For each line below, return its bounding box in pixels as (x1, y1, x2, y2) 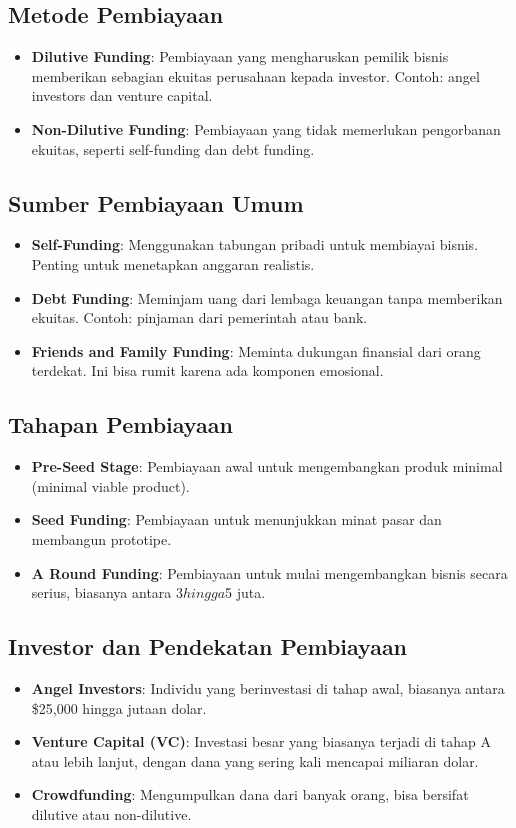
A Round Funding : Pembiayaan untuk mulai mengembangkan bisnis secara (31, 562, 508, 583)
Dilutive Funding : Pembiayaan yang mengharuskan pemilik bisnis (31, 46, 449, 67)
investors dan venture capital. (31, 85, 213, 106)
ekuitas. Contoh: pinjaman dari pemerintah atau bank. (31, 307, 368, 328)
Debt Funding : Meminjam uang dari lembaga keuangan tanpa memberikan (31, 287, 503, 308)
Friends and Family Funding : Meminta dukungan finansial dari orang (31, 340, 481, 361)
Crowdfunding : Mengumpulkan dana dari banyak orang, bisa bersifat (31, 784, 469, 805)
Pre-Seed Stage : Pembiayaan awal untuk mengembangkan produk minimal (31, 456, 503, 477)
